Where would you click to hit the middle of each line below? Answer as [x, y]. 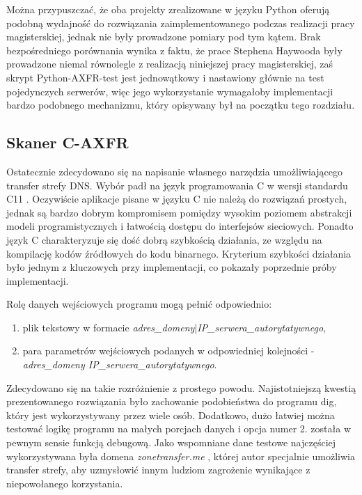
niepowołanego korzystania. [65, 483]
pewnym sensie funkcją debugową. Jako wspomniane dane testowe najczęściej [171, 442]
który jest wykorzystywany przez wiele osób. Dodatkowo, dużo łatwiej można [171, 415]
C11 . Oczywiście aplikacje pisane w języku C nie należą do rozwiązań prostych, [177, 199]
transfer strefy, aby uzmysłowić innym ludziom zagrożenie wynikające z [158, 470]
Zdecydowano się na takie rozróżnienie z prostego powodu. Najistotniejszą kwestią [181, 387]
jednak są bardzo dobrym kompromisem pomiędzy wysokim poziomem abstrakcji [179, 212]
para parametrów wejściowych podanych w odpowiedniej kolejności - [168, 351]
